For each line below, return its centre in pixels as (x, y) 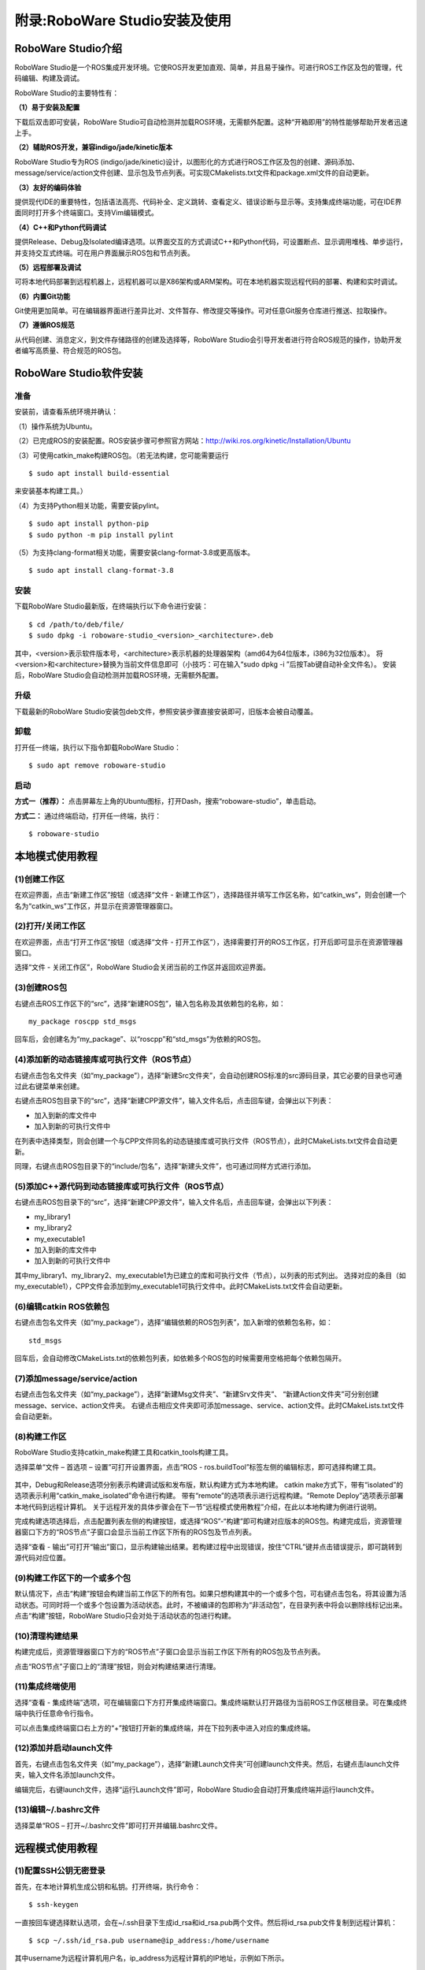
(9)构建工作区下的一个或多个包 (73, 1578)
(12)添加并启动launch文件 (64, 1748)
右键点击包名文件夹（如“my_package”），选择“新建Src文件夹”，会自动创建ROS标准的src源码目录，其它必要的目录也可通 (208, 1075)
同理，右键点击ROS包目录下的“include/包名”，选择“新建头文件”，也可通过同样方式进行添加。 (165, 1166)
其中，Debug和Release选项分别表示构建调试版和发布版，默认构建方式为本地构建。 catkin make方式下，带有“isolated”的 (209, 1485)
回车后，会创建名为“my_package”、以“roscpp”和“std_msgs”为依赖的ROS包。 (140, 1039)
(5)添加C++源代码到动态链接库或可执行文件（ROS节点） (122, 1187)
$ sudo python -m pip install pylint (102, 535)
